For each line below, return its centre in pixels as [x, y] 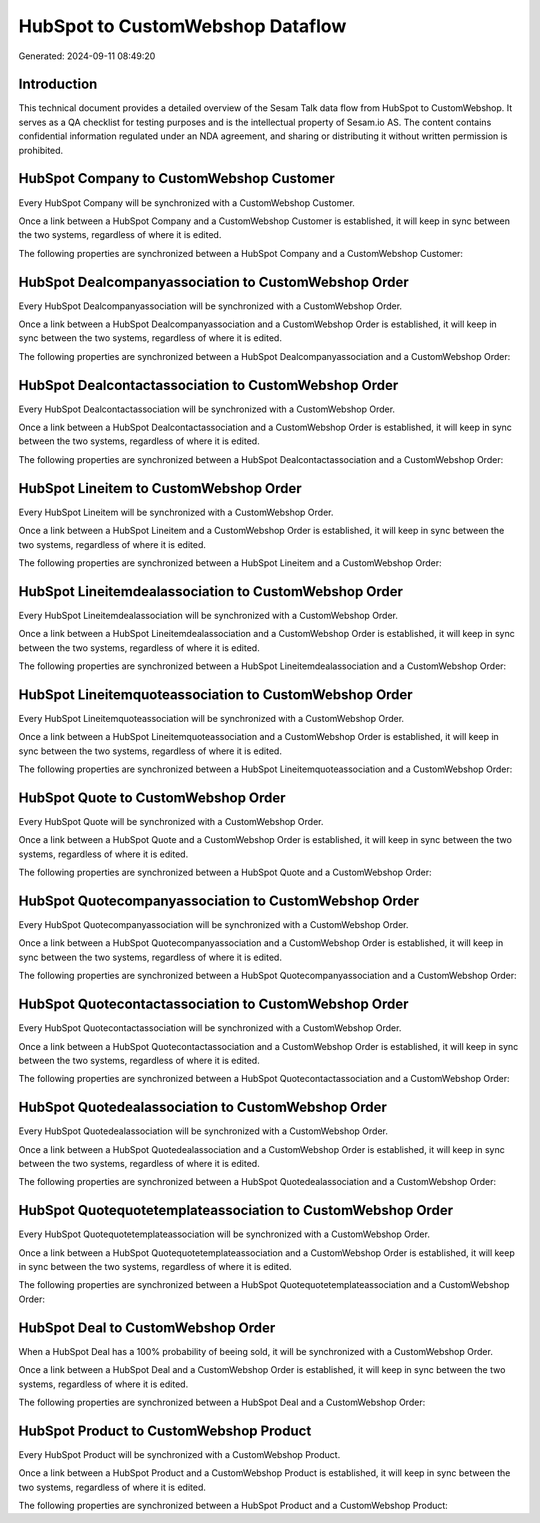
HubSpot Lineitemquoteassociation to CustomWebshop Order [216, 694]
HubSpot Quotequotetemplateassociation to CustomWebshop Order [236, 1210]
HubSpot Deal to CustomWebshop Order [147, 1327]
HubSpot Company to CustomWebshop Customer [176, 178]
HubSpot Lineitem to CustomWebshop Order [160, 488]
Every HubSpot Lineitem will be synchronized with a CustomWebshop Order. [176, 512]
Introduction [58, 84]
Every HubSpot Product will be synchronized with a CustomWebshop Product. [179, 1454]
